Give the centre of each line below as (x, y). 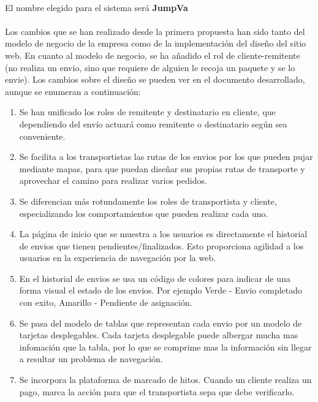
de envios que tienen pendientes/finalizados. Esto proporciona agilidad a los (161, 245)
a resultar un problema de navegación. (91, 359)
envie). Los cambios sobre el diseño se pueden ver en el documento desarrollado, (155, 79)
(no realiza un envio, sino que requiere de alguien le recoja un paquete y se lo (150, 67)
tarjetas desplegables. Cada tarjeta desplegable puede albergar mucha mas (159, 335)
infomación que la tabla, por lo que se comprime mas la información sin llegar (165, 347)
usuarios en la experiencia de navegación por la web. (118, 258)
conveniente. (42, 136)
